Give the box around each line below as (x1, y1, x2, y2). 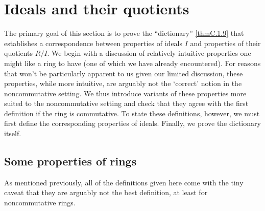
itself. (4, 128, 21, 139)
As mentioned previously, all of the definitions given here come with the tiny (4, 177, 244, 187)
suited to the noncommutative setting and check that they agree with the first (4, 98, 249, 109)
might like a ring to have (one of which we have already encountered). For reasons (4, 57, 261, 68)
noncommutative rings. (4, 197, 76, 208)
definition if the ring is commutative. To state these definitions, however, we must (4, 108, 260, 118)
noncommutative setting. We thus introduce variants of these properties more (4, 88, 247, 98)
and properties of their (190, 37, 261, 48)
